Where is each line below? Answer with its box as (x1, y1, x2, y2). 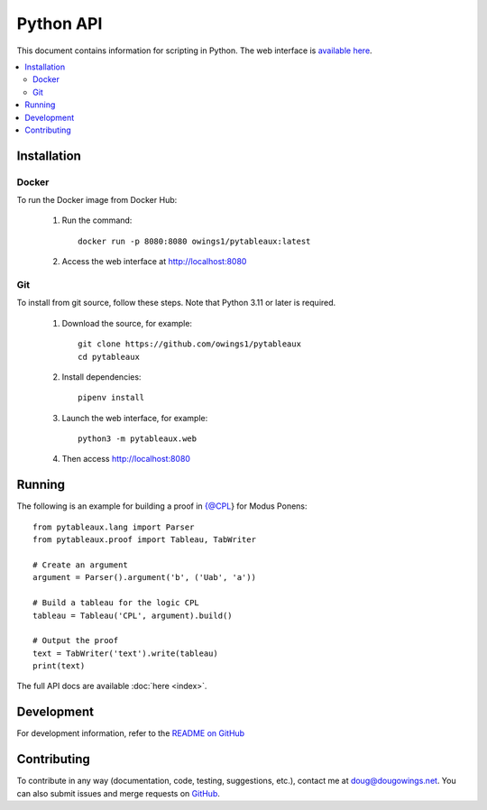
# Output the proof (32, 636, 119, 646)
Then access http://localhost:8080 (61, 454, 191, 465)
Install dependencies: (61, 371, 142, 382)
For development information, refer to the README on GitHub (16, 728, 245, 739)
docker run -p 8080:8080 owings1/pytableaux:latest (78, 235, 311, 246)
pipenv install (78, 392, 145, 403)
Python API (16, 14, 103, 33)
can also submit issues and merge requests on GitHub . (16, 787, 221, 798)
